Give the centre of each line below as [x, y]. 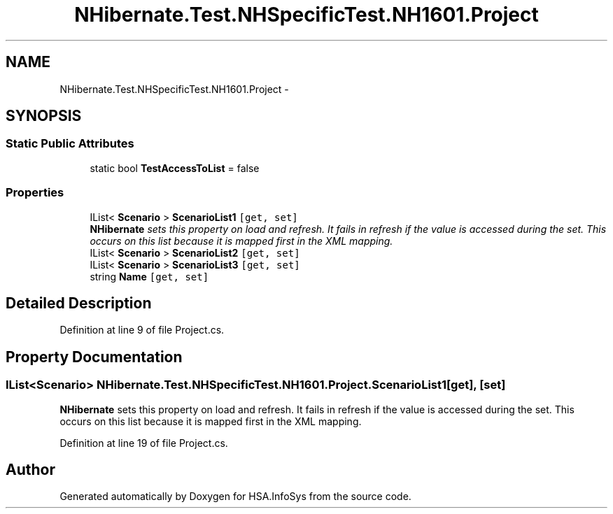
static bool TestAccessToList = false [175, 168]
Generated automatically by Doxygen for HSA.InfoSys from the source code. [235, 497]
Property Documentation [94, 357]
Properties [35, 193]
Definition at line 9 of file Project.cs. [142, 330]
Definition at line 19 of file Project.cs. [144, 443]
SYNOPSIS [44, 116]
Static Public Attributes [70, 144]
